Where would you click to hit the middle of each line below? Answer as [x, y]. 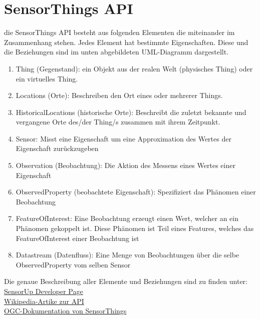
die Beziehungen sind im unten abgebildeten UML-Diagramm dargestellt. [116, 52]
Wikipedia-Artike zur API [44, 301]
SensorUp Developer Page [44, 291]
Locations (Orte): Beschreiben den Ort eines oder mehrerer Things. [119, 95]
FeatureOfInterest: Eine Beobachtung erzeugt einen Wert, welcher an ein [127, 218]
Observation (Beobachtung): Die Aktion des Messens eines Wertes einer [125, 165]
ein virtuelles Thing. [47, 78]
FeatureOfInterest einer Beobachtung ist [77, 238]
